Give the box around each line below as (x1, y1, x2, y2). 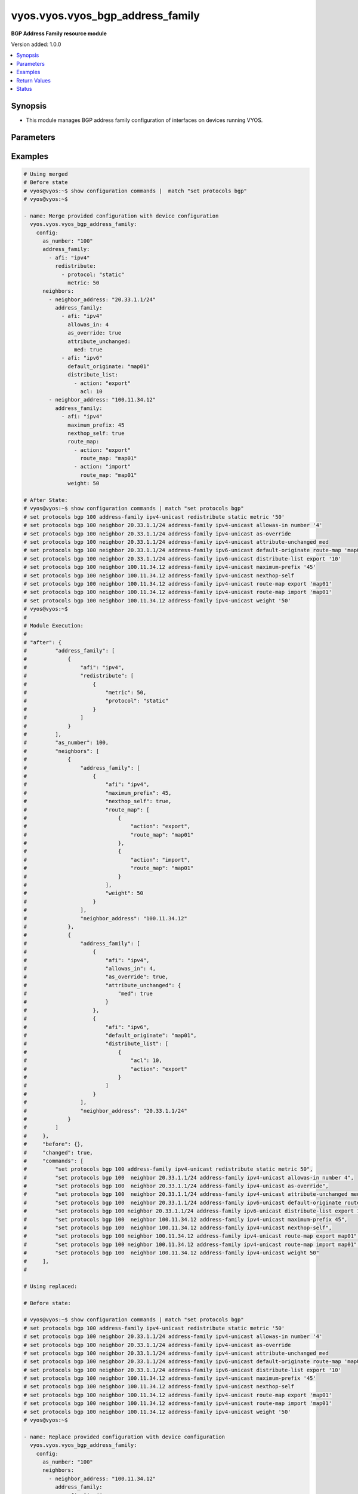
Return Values (16, 76, 51, 84)
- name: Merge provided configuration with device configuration (23, 212, 219, 219)
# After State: (23, 497, 68, 504)
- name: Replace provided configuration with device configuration (23, 1433, 226, 1440)
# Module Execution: (23, 622, 84, 629)
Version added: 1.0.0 (11, 41, 61, 48)
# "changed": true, (23, 1149, 94, 1156)
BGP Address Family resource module (11, 30, 107, 37)
